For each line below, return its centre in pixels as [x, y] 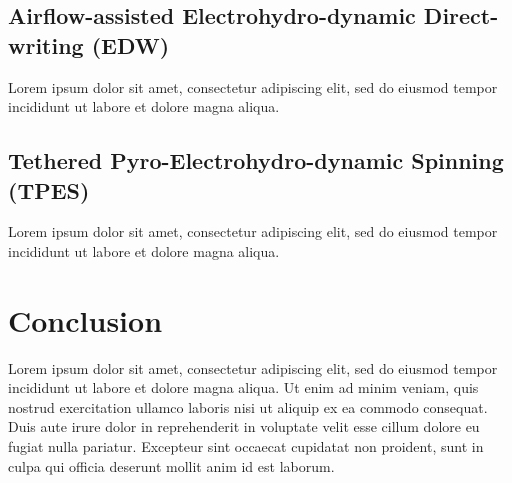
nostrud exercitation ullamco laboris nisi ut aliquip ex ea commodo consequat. [248, 406]
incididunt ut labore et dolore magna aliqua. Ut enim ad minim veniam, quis [243, 387]
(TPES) [49, 189]
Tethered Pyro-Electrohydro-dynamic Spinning [256, 160]
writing [46, 44]
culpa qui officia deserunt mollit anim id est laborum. [171, 465]
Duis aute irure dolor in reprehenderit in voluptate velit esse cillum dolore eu [244, 426]
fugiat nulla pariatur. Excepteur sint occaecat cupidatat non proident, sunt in [246, 446]
